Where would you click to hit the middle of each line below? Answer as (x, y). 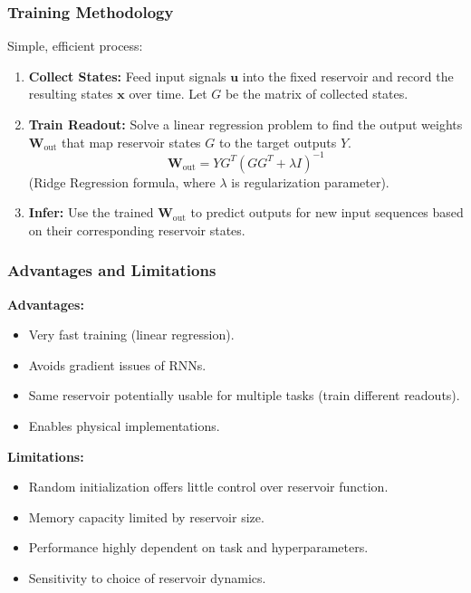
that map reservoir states (131, 142)
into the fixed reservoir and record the (348, 76)
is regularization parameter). (310, 182)
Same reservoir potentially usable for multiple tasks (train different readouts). (244, 395)
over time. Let (168, 94)
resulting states (71, 94)
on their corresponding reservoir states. (137, 230)
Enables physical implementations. (124, 426)
